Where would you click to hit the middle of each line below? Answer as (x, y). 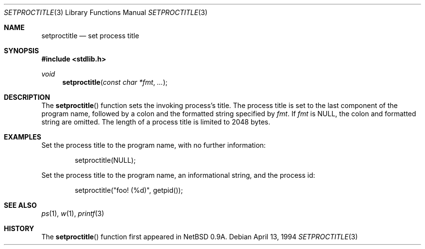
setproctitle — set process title (90, 36)
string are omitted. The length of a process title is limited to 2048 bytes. (156, 122)
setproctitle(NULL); (105, 160)
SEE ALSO (20, 205)
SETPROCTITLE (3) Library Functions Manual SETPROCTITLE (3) (106, 12)
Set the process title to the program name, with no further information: (154, 145)
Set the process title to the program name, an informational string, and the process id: (178, 175)
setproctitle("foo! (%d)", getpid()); (129, 190)
